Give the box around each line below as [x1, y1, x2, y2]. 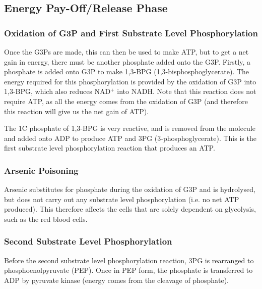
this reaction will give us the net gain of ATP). [4, 106, 149, 116]
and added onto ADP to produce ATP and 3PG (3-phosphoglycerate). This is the [4, 132, 256, 143]
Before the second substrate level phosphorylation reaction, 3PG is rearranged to [4, 255, 254, 265]
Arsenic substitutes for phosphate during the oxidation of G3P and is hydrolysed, [4, 184, 255, 195]
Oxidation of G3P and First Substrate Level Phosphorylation [4, 26, 258, 39]
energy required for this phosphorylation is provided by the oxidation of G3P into [4, 76, 256, 86]
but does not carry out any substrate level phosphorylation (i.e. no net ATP [4, 194, 239, 204]
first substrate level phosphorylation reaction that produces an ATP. [4, 142, 215, 153]
